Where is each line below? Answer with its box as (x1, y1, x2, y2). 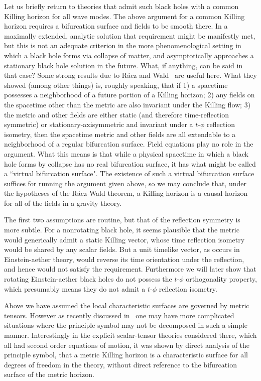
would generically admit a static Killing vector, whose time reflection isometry (4, 234, 245, 244)
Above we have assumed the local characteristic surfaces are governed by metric (4, 300, 249, 311)
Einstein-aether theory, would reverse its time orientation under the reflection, (4, 253, 244, 264)
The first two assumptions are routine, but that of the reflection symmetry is (4, 214, 240, 225)
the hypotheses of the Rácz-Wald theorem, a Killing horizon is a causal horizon (4, 188, 248, 198)
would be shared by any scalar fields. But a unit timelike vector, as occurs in (4, 244, 240, 255)
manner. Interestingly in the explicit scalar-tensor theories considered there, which (4, 330, 257, 340)
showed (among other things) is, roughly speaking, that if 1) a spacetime (4, 79, 228, 90)
